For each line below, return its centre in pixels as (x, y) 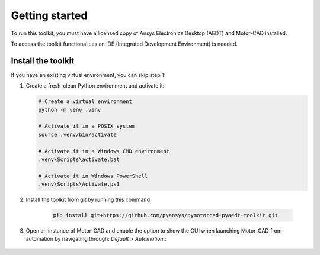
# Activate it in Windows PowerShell (93, 176)
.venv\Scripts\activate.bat (79, 159)
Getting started (49, 15)
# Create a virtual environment (85, 101)
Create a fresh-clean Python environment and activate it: (95, 86)
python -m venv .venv (70, 110)
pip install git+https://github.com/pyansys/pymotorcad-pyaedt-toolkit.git (166, 215)
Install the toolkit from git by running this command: (89, 200)
